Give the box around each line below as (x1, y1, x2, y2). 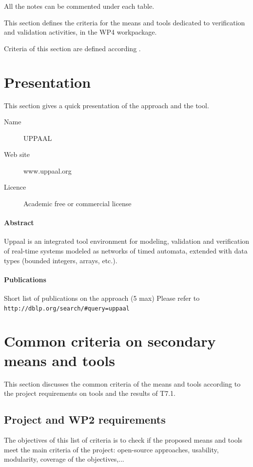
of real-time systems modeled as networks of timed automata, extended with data (4, 246, 248, 256)
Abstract (4, 217, 34, 228)
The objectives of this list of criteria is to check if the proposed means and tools (4, 434, 243, 445)
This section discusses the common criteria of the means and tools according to (4, 378, 241, 389)
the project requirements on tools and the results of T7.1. (4, 388, 176, 398)
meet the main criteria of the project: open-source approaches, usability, (4, 444, 219, 454)
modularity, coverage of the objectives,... (4, 454, 124, 464)
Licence (4, 182, 26, 192)
